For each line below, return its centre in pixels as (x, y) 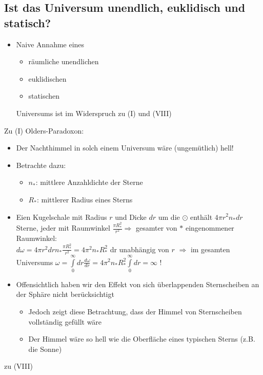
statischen (44, 96)
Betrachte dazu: (41, 165)
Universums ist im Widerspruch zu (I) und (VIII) (94, 113)
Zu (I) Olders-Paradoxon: (44, 130)
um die (169, 217)
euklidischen (47, 78)
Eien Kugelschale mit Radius (62, 217)
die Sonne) (45, 349)
